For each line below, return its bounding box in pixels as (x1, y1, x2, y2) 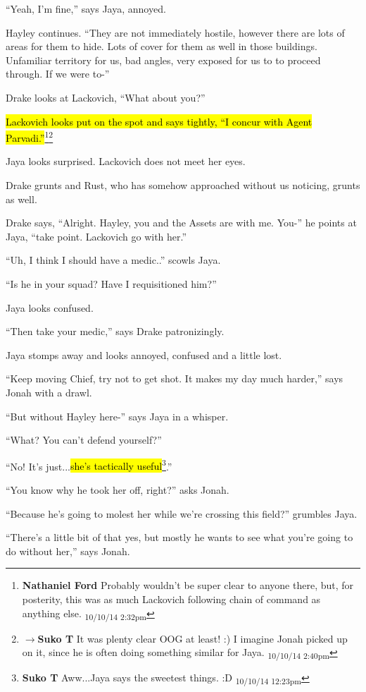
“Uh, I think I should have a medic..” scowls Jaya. (6, 253, 221, 267)
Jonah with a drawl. (6, 384, 92, 399)
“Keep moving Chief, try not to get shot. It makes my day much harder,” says (6, 371, 343, 386)
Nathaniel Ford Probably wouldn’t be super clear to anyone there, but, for (22, 578, 354, 593)
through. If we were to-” (6, 66, 110, 81)
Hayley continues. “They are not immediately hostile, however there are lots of (6, 25, 345, 40)
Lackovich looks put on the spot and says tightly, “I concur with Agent (6, 114, 313, 128)
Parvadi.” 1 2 (6, 128, 53, 145)
